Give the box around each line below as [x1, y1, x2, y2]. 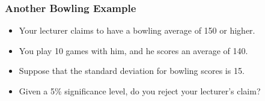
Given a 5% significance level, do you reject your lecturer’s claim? [19, 85, 261, 97]
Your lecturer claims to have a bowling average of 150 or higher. [19, 24, 255, 37]
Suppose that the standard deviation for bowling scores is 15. [19, 64, 245, 77]
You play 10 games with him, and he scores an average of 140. [19, 44, 248, 57]
